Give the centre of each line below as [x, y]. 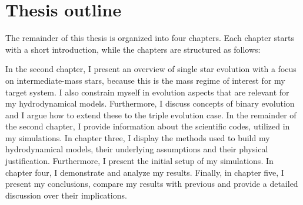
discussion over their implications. [66, 195]
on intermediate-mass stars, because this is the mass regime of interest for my [145, 80]
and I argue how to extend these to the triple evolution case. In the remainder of [151, 115]
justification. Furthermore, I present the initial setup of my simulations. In [139, 161]
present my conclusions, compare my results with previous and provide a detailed [152, 184]
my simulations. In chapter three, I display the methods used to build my [138, 137]
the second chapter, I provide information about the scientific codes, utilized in [148, 126]
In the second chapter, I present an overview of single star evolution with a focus [151, 69]
